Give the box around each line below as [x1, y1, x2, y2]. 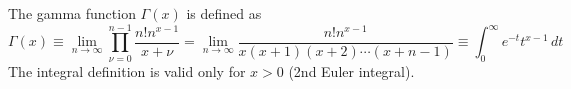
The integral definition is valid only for [8, 61, 246, 82]
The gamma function [8, 3, 136, 23]
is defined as [186, 3, 262, 23]
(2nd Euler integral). [288, 61, 415, 82]
